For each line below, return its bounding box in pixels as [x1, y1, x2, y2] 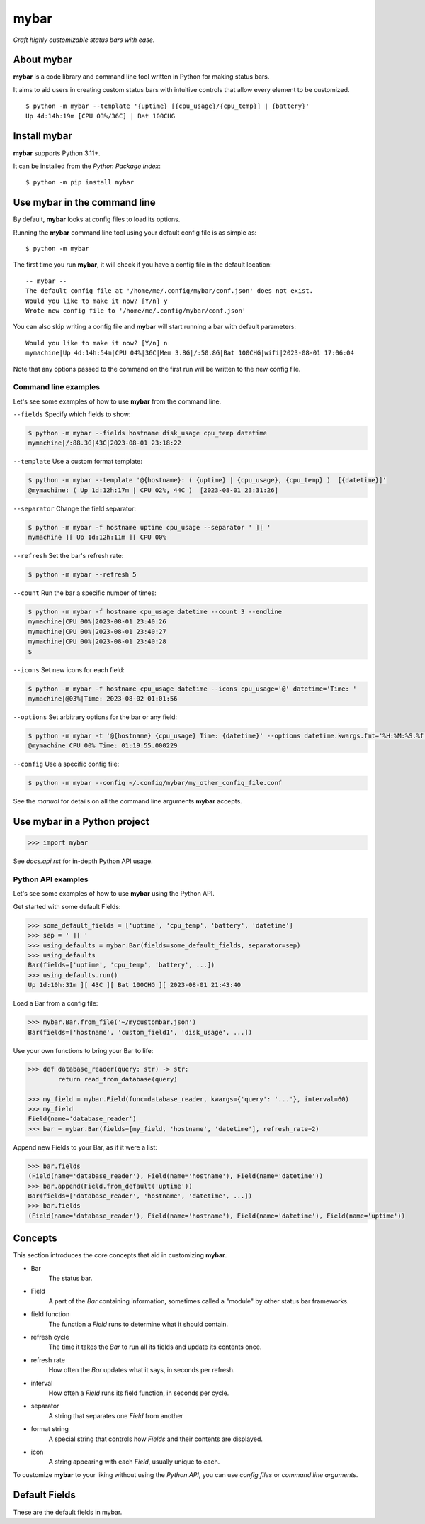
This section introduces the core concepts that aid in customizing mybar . [13, 1251, 227, 1259]
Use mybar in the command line [13, 196, 156, 208]
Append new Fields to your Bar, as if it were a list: [13, 1142, 157, 1152]
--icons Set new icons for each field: [13, 665, 125, 674]
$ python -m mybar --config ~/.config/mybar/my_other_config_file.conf [28, 779, 283, 787]
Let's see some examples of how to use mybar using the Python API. [13, 889, 215, 898]
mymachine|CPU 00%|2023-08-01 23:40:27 [28, 628, 166, 635]
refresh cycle [30, 1333, 70, 1341]
